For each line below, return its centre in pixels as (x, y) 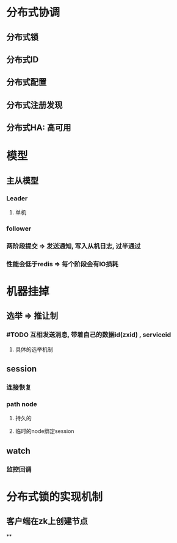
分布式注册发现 (34, 105)
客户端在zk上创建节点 (47, 521)
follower (19, 228)
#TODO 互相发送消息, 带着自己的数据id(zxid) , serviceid (89, 335)
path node (22, 404)
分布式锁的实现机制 (55, 497)
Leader (17, 198)
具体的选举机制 (34, 349)
